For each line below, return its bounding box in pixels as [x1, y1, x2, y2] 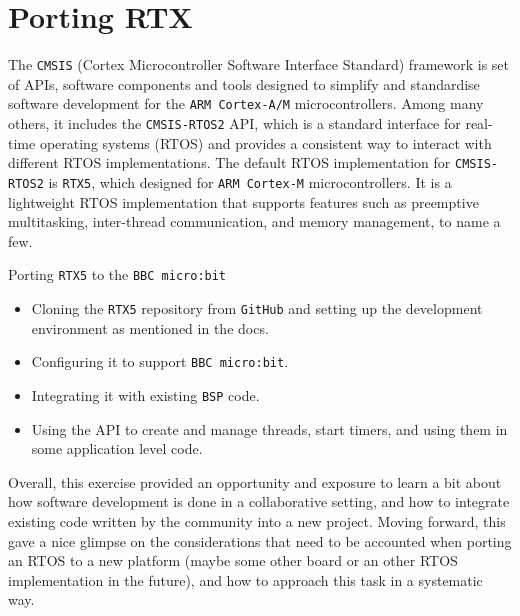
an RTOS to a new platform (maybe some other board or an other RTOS [8, 550, 458, 571]
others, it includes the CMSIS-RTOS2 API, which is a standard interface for [8, 113, 461, 134]
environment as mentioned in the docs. [31, 317, 269, 338]
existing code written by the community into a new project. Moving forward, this [8, 510, 506, 531]
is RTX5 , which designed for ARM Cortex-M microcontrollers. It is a [48, 171, 452, 192]
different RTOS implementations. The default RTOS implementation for [8, 152, 451, 173]
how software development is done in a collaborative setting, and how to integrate [8, 491, 510, 512]
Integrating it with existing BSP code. [31, 384, 260, 405]
